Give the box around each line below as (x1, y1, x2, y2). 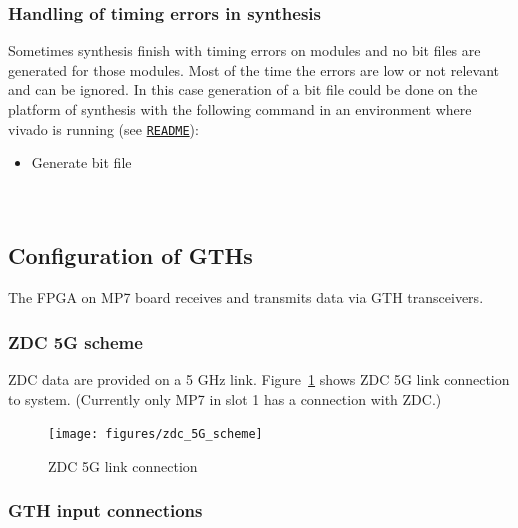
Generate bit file (31, 152, 132, 173)
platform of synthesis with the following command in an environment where (8, 99, 472, 119)
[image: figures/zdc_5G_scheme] (48, 427, 263, 442)
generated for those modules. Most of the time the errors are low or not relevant (8, 59, 499, 80)
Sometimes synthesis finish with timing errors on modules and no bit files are (8, 40, 481, 61)
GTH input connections (8, 498, 203, 523)
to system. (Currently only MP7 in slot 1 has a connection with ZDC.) (8, 388, 442, 409)
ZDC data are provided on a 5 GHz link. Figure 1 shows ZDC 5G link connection (8, 369, 510, 390)
